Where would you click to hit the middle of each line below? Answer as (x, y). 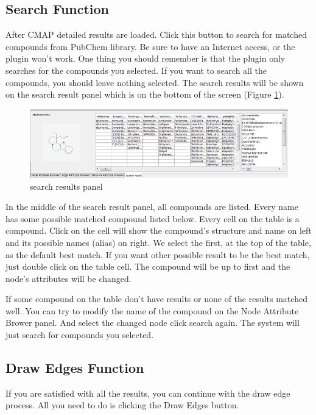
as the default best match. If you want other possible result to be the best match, (158, 254)
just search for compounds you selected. (80, 335)
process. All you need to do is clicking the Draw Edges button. (122, 405)
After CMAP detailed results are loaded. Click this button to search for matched (156, 34)
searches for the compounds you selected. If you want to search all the (136, 70)
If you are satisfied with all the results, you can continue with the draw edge (148, 393)
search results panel (66, 186)
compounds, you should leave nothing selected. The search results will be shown (155, 82)
